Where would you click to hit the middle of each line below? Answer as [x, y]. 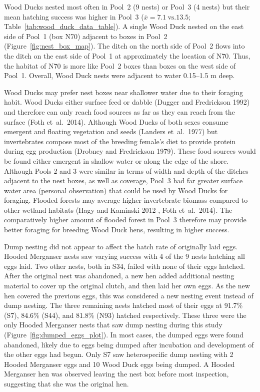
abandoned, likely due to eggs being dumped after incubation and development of [129, 344]
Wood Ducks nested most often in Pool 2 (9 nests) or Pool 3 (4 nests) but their [127, 7]
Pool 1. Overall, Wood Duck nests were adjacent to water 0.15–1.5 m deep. [119, 75]
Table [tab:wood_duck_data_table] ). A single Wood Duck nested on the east [124, 26]
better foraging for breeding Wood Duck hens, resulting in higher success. [117, 230]
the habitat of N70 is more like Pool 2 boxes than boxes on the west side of [120, 65]
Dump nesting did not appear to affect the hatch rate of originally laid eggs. [121, 246]
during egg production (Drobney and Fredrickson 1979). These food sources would [130, 151]
